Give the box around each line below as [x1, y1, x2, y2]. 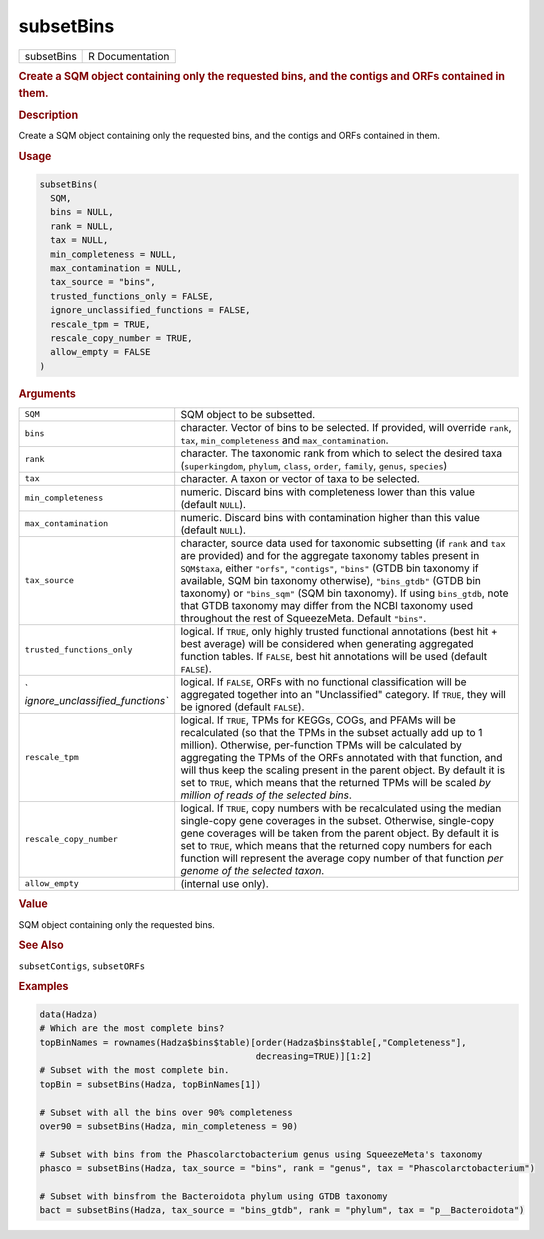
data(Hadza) [39, 1008, 99, 1020]
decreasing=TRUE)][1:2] [255, 1051, 372, 1062]
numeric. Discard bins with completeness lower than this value [180, 485, 475, 499]
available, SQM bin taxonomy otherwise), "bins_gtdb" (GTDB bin [180, 573, 482, 587]
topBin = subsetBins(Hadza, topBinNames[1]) [39, 1078, 262, 1090]
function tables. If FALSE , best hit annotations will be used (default [180, 649, 488, 663]
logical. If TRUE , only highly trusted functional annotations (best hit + [180, 624, 499, 638]
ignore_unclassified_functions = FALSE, [50, 305, 251, 316]
